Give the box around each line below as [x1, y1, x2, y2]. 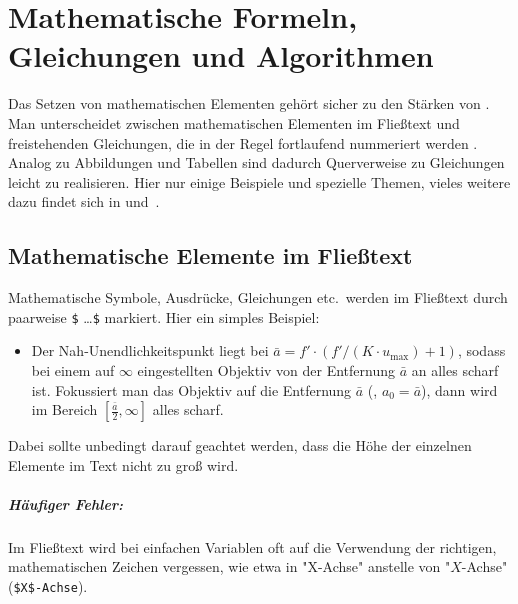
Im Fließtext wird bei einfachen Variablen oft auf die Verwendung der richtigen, [8, 536, 497, 557]
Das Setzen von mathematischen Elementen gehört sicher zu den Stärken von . [8, 93, 490, 114]
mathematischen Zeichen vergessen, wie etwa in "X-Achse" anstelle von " [8, 556, 451, 577]
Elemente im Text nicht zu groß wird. [8, 454, 239, 475]
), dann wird [421, 379, 498, 400]
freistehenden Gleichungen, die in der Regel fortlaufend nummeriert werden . [8, 132, 478, 153]
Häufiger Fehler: [8, 493, 123, 514]
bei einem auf [31, 359, 115, 380]
